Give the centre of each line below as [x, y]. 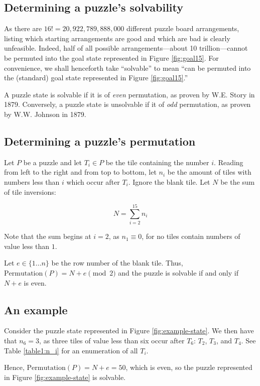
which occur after [93, 181]
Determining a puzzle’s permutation [100, 141]
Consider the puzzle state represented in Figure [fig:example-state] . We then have [129, 331]
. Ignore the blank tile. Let [169, 181]
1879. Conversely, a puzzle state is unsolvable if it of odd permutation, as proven [127, 104]
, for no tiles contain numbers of [191, 236]
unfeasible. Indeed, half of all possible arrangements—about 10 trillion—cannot [126, 48]
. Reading [229, 162]
